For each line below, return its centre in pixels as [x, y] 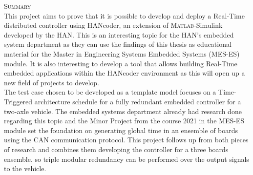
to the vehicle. [25, 168]
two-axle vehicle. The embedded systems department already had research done [123, 111]
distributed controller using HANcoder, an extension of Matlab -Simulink [113, 25]
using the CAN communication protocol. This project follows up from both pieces [126, 140]
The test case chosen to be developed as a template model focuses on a [110, 92]
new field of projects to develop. [52, 82]
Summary [18, 6]
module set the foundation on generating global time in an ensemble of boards [121, 130]
